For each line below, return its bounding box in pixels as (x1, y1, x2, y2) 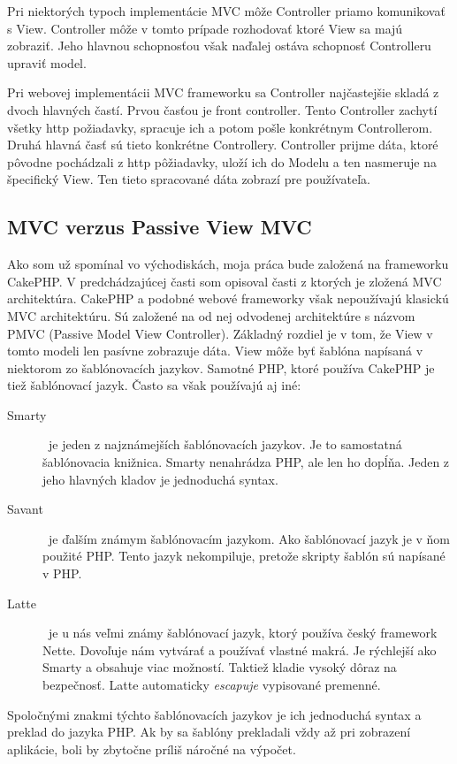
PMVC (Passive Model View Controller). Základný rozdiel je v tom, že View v (7, 324, 433, 342)
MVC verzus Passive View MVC (7, 213, 312, 241)
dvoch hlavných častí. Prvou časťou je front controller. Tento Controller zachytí (7, 100, 438, 118)
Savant (7, 500, 43, 518)
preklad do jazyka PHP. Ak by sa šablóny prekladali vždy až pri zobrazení (7, 722, 411, 741)
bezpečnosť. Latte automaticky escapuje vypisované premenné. (42, 676, 381, 694)
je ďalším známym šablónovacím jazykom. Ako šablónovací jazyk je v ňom (48, 529, 451, 547)
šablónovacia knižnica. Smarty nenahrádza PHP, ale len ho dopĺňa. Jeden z (42, 453, 450, 471)
